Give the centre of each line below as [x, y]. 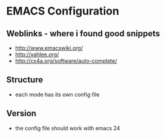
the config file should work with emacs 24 [68, 128]
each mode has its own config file [57, 94]
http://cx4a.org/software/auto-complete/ [66, 61]
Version [21, 113]
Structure [25, 80]
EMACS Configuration [63, 11]
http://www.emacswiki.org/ [49, 48]
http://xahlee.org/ [37, 54]
